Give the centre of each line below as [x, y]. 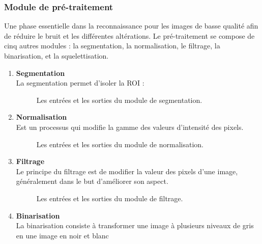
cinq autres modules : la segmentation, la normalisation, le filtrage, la [112, 46]
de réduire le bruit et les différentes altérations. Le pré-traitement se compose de [129, 35]
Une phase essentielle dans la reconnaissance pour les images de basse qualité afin [131, 26]
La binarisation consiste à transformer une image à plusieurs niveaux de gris [135, 225]
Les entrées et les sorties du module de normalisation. [120, 144]
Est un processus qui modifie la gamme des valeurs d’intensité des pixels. [130, 127]
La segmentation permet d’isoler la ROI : [80, 83]
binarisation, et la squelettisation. [56, 56]
